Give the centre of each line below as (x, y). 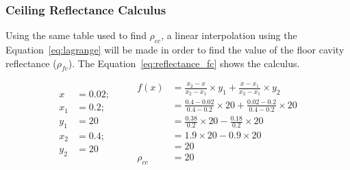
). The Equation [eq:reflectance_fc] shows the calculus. (184, 63)
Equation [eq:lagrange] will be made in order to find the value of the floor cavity (175, 50)
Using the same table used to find (76, 35)
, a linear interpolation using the (229, 35)
